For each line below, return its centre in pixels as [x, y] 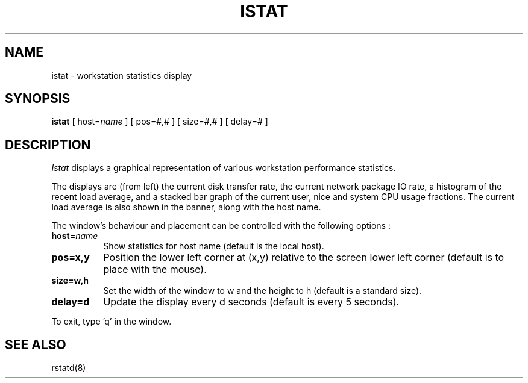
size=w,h [70, 281]
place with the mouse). [155, 269]
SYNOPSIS [38, 99]
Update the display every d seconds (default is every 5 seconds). [251, 302]
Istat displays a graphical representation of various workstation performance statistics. [224, 168]
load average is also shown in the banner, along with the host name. [186, 207]
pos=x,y [71, 257]
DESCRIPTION [48, 145]
